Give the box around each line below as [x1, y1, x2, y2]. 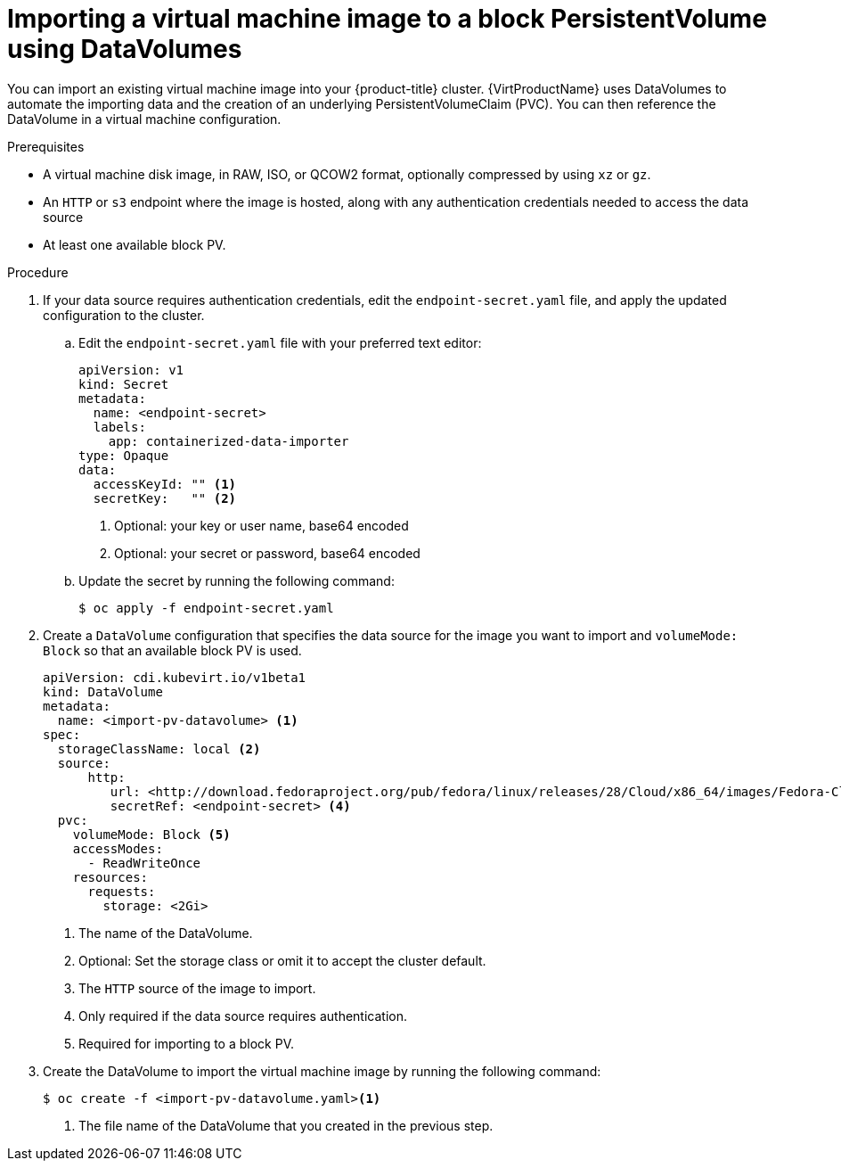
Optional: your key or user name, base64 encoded [114, 517, 409, 533]
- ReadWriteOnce [87, 855, 201, 870]
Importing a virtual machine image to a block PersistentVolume [7, 4, 767, 34]
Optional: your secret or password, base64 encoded [114, 545, 420, 561]
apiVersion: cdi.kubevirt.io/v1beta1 [43, 670, 306, 685]
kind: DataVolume [43, 684, 163, 699]
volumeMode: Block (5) [72, 827, 231, 842]
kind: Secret [78, 376, 169, 391]
